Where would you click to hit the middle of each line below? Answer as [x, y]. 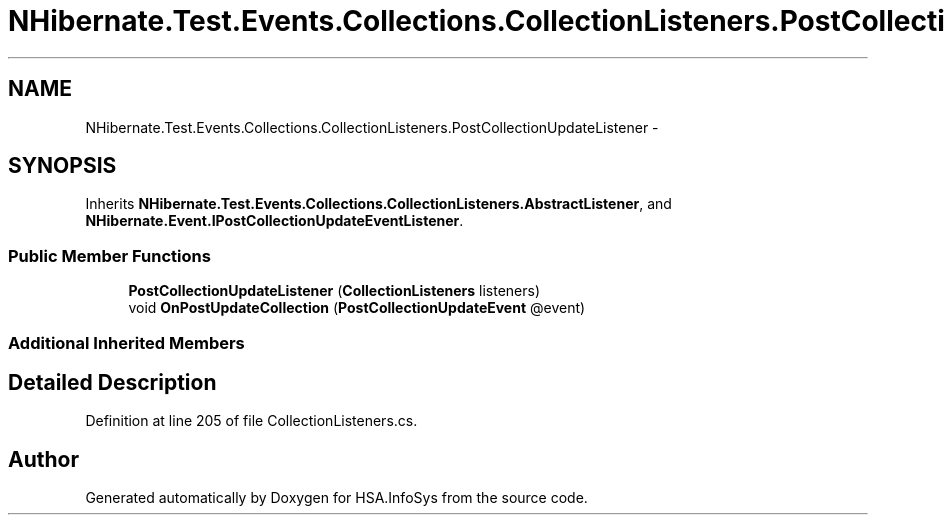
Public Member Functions [109, 255]
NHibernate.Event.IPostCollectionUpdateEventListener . [274, 221]
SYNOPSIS [62, 166]
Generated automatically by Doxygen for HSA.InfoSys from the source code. [336, 498]
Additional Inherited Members [126, 342]
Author [43, 459]
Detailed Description [112, 382]
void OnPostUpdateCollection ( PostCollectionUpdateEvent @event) [357, 308]
